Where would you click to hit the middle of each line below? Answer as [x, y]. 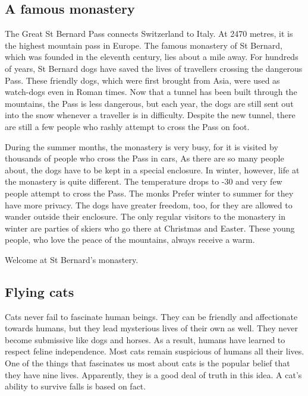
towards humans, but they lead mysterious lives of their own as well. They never [151, 328]
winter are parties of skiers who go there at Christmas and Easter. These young [150, 228]
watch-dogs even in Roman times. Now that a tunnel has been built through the [151, 92]
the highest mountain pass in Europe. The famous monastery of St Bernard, [144, 45]
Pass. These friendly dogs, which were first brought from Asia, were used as [142, 80]
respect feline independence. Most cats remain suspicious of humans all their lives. [155, 351]
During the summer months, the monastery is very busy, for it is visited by [142, 146]
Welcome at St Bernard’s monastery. [72, 259]
